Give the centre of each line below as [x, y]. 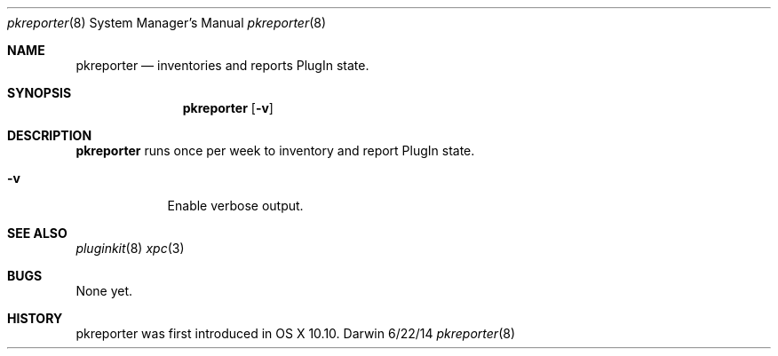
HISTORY [35, 318]
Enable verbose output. [235, 206]
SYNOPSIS [40, 93]
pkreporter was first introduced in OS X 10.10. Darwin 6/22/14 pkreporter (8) [296, 333]
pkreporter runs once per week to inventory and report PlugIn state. [275, 150]
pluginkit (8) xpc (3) [130, 248]
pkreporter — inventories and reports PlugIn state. [222, 65]
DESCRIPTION [50, 135]
